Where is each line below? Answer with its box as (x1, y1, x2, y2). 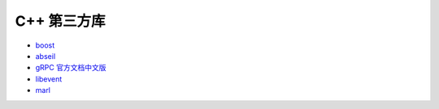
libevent (35, 73, 63, 84)
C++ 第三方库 (15, 12, 106, 30)
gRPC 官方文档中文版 (35, 63, 106, 73)
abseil (35, 51, 56, 61)
